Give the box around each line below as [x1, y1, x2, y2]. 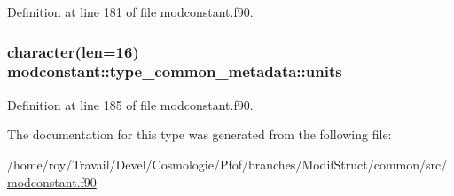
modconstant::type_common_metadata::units [7, 60, 342, 82]
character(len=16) [7, 40, 139, 62]
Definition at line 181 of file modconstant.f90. [7, 3, 254, 20]
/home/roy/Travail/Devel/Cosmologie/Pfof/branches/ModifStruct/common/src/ [7, 154, 448, 173]
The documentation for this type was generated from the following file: [7, 125, 392, 144]
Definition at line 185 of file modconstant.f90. [7, 95, 254, 114]
